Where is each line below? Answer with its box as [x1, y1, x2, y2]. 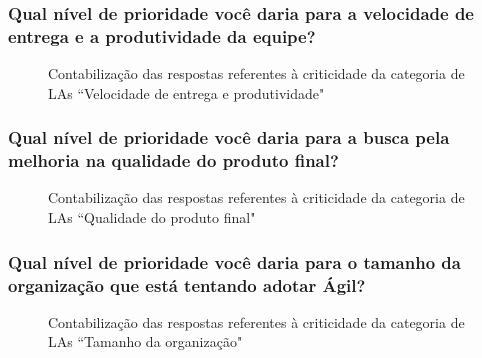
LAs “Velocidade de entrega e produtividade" [48, 82, 325, 103]
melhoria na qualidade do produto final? [8, 148, 339, 173]
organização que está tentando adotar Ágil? [8, 272, 366, 297]
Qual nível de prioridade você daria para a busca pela [8, 125, 450, 150]
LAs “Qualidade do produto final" [48, 207, 256, 228]
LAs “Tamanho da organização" [48, 331, 243, 352]
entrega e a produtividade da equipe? [8, 23, 316, 48]
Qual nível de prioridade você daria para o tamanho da [8, 249, 461, 274]
